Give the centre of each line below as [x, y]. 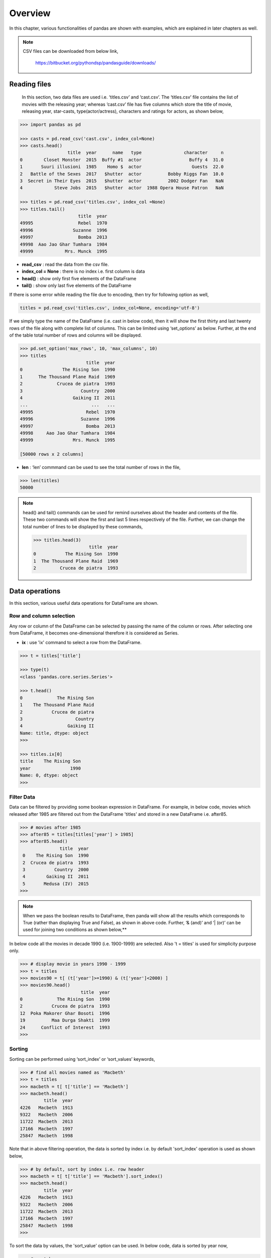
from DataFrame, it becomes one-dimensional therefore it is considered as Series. [94, 633]
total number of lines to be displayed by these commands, [83, 526]
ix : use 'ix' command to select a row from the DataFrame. [82, 642]
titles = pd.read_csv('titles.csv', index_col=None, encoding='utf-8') [110, 308]
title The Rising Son [50, 761]
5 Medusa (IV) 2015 [56, 884]
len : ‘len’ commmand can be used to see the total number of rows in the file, [101, 467]
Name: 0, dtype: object [49, 775]
